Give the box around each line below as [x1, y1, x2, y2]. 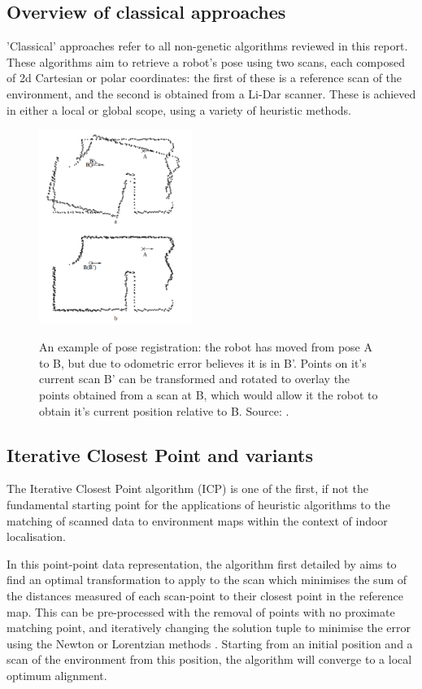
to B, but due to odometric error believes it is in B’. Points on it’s [39, 354, 367, 371]
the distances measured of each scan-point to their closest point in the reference [7, 587, 403, 604]
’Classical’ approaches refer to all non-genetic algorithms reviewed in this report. [7, 37, 408, 55]
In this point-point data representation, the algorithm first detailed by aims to [7, 555, 397, 572]
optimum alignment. [7, 666, 107, 683]
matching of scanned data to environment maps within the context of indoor [7, 512, 388, 529]
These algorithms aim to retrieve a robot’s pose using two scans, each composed [7, 53, 405, 70]
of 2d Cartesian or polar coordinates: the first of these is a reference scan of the [7, 69, 402, 86]
